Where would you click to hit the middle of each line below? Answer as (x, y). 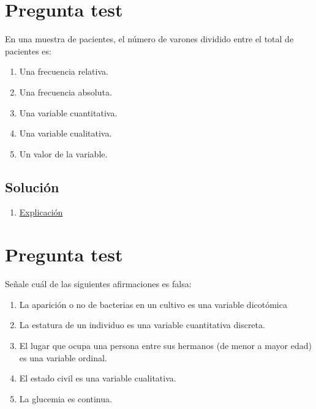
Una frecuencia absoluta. (66, 92)
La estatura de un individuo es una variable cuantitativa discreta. (142, 325)
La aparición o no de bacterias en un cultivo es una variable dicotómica (153, 304)
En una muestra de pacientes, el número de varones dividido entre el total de (149, 39)
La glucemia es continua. (66, 398)
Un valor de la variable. (63, 153)
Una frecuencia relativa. (64, 71)
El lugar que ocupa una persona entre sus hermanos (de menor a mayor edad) (165, 345)
